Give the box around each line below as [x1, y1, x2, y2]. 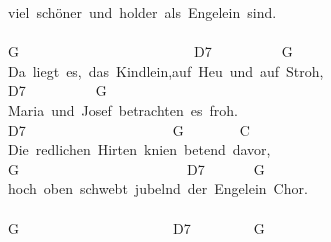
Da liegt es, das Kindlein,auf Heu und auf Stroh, [8, 60, 324, 81]
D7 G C [8, 119, 250, 140]
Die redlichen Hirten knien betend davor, [8, 139, 271, 160]
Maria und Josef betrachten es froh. [8, 99, 238, 120]
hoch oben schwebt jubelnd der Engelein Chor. [8, 178, 308, 199]
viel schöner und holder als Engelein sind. [8, 2, 277, 22]
